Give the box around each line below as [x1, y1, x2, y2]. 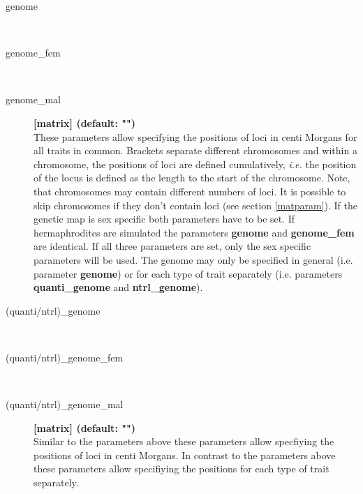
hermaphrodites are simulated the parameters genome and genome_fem [34, 225, 355, 239]
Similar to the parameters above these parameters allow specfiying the [34, 434, 334, 449]
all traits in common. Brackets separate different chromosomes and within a [34, 143, 357, 158]
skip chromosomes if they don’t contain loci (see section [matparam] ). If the [34, 197, 357, 212]
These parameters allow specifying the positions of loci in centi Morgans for [34, 129, 357, 144]
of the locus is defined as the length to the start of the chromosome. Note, [34, 170, 350, 185]
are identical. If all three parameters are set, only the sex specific [34, 239, 311, 253]
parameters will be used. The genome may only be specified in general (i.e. [34, 252, 353, 267]
